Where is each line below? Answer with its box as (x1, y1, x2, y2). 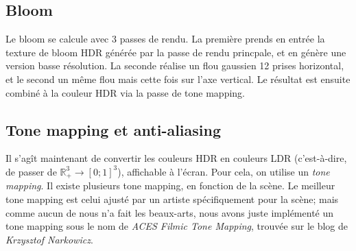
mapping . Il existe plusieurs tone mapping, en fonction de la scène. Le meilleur (5, 178, 335, 193)
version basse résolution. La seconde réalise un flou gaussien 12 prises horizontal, (5, 58, 344, 73)
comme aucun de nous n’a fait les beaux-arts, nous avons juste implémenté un (5, 205, 334, 219)
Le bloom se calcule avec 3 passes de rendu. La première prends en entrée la (5, 32, 325, 46)
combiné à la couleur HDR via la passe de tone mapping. (5, 85, 246, 99)
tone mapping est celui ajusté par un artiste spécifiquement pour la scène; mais (5, 192, 339, 206)
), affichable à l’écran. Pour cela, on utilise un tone (117, 164, 330, 178)
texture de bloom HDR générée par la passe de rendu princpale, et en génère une (5, 45, 346, 59)
